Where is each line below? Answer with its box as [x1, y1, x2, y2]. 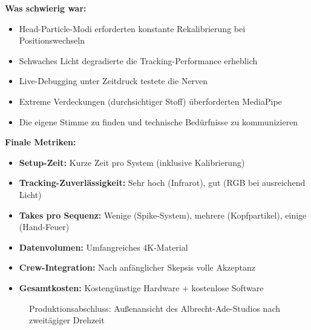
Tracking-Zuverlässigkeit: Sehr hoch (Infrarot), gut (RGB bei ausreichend [19, 176, 306, 189]
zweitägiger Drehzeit [29, 314, 105, 326]
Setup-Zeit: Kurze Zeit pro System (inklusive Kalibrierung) [19, 156, 245, 168]
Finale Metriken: [5, 136, 76, 148]
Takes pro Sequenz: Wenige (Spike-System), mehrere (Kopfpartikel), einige [19, 208, 307, 221]
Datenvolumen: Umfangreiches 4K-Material [19, 240, 188, 253]
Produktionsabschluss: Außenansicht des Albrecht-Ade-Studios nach [29, 302, 281, 314]
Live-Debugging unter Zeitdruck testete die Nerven [19, 74, 208, 87]
